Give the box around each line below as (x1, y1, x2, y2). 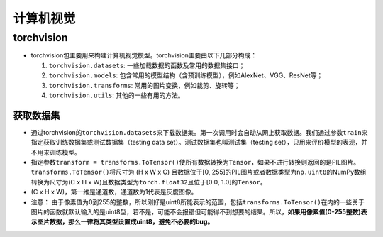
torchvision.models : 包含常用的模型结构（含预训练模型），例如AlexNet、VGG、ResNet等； (48, 71, 323, 79)
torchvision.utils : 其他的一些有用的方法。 (48, 91, 184, 99)
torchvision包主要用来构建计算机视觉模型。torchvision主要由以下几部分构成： (30, 51, 257, 60)
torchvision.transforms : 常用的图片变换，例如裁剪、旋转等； (48, 81, 240, 89)
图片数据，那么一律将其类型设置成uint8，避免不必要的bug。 (36, 217, 214, 226)
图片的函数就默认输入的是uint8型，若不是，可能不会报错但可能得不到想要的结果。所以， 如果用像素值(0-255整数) (30, 207, 361, 216)
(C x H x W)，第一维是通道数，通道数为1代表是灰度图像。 (30, 188, 198, 197)
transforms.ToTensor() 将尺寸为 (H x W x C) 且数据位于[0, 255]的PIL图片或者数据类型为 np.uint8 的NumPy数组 (30, 167, 367, 177)
